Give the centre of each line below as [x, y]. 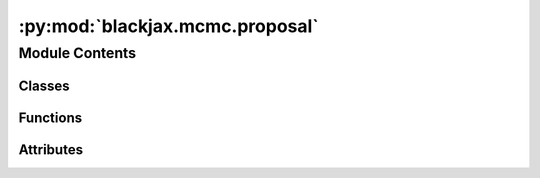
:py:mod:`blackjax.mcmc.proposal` [168, 26]
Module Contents [77, 53]
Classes [44, 85]
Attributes [51, 149]
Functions [50, 117]
